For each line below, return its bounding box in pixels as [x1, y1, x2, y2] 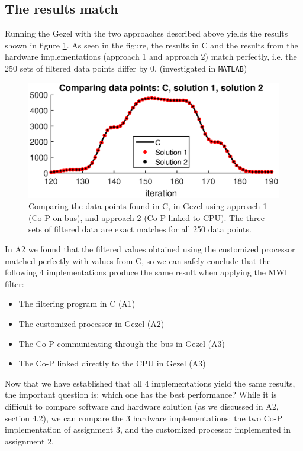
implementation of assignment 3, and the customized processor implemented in [5, 423, 291, 436]
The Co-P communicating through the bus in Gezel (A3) [18, 337, 225, 349]
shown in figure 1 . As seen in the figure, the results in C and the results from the [5, 38, 298, 51]
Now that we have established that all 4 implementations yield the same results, [5, 377, 295, 389]
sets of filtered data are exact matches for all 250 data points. [28, 223, 252, 235]
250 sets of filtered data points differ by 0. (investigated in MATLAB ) [5, 61, 247, 74]
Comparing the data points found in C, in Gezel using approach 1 [28, 200, 267, 212]
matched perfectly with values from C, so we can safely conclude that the [5, 254, 271, 267]
